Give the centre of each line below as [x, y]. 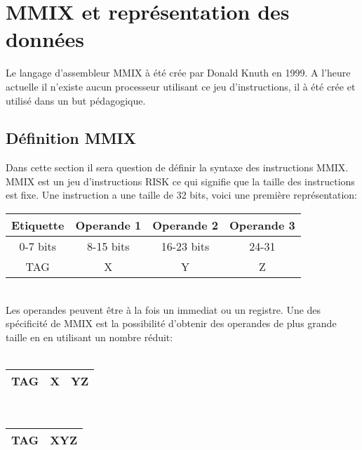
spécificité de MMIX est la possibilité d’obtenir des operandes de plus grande [171, 323]
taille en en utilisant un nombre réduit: [89, 337]
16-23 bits [185, 246]
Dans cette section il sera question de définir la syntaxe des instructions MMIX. [177, 167]
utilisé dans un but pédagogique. [76, 100]
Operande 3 [262, 225]
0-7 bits [38, 246]
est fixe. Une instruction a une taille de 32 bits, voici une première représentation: [181, 195]
